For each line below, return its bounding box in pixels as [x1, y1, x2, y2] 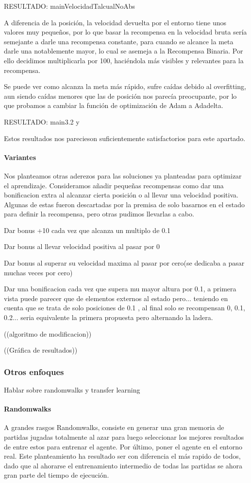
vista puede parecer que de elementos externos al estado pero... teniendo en [4, 293, 228, 303]
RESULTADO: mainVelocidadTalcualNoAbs [4, 1, 135, 11]
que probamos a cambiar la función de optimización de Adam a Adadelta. [4, 100, 223, 110]
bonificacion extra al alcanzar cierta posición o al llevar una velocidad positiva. [4, 190, 238, 200]
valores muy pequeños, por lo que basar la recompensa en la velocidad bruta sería [4, 27, 247, 37]
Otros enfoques [4, 365, 64, 377]
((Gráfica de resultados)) [4, 345, 78, 355]
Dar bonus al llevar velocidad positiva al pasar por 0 [4, 241, 160, 251]
